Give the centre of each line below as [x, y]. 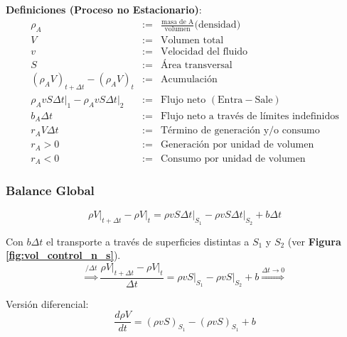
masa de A [177, 22]
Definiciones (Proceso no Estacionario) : [104, 9]
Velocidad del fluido [204, 51]
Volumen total [192, 40]
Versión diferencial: [47, 303]
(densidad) [218, 25]
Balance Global [50, 190]
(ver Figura [314, 241]
